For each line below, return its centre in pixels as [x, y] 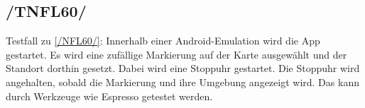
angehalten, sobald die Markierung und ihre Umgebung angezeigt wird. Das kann [182, 82]
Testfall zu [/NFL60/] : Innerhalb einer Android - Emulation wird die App [163, 41]
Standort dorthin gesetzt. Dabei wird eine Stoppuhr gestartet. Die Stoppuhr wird [183, 68]
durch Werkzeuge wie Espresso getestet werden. [109, 96]
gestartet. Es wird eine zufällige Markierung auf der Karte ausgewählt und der [176, 54]
